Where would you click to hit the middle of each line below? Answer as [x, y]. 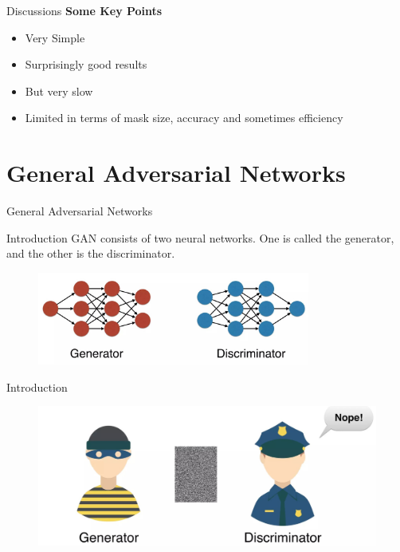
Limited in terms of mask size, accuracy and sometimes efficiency [184, 118]
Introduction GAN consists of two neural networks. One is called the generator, [200, 237]
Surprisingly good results [86, 64]
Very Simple [55, 37]
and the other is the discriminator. [91, 253]
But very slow [59, 91]
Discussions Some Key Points [84, 10]
